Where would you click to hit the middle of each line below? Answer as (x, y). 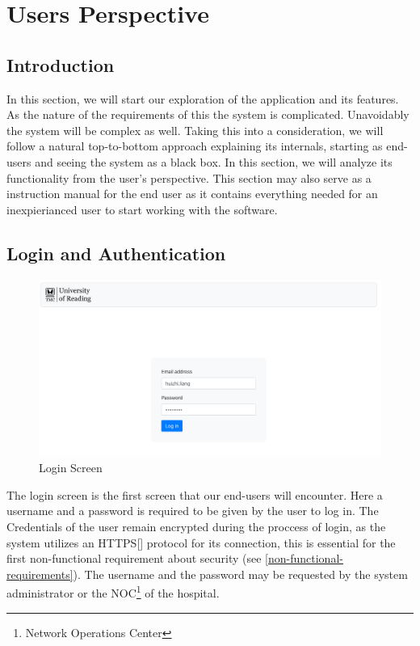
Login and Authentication (116, 253)
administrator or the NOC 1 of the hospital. (113, 591)
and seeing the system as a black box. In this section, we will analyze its (214, 161)
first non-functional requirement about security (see (134, 558)
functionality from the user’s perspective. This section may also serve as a (189, 177)
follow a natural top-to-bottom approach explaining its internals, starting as (195, 146)
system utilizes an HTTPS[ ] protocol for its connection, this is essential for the (201, 542)
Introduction (61, 64)
